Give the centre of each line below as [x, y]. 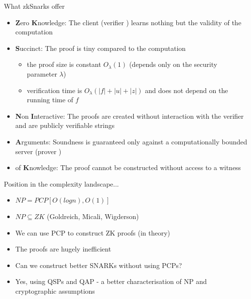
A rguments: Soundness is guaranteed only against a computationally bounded [131, 141]
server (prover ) [38, 151]
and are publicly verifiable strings [65, 125]
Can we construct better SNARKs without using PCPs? [99, 265]
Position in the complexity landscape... [62, 183]
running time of [50, 100]
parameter [42, 73]
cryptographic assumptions [55, 291]
